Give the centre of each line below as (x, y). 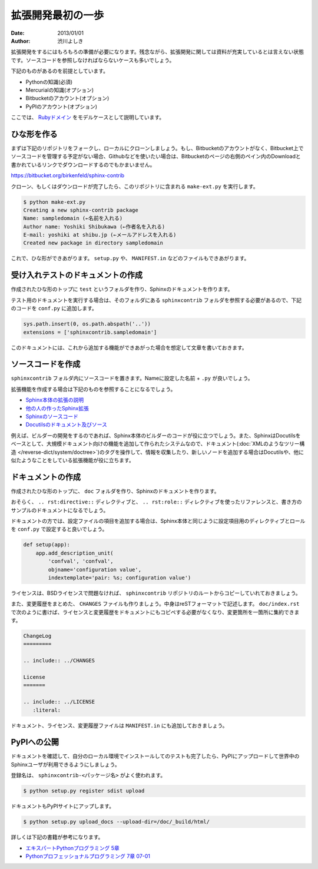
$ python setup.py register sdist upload (84, 791)
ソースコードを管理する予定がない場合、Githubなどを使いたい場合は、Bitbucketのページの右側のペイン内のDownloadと (156, 157)
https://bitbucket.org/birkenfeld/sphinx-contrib (68, 175)
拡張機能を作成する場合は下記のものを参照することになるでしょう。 (93, 389)
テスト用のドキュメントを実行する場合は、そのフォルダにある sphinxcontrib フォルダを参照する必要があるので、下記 (156, 300)
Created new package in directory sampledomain (93, 243)
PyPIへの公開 (35, 742)
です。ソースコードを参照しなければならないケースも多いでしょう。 (93, 60)
